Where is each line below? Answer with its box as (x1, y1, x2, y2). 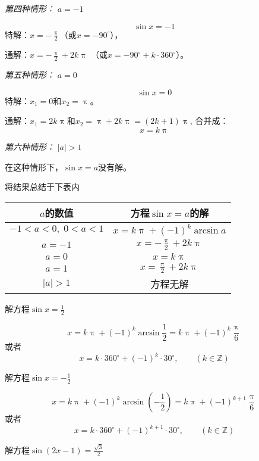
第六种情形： (5, 141, 55, 153)
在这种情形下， (5, 160, 63, 173)
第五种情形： (5, 68, 55, 81)
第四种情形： (5, 2, 55, 14)
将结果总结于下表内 (5, 180, 80, 193)
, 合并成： (189, 114, 229, 127)
